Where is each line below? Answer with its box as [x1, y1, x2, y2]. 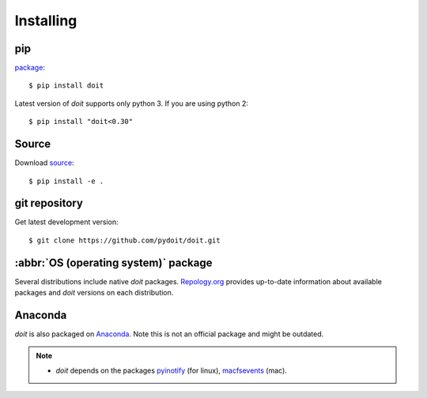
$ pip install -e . [28, 176, 104, 186]
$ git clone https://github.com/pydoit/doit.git [28, 235, 221, 245]
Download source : [14, 158, 74, 167]
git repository [14, 197, 83, 210]
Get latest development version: [14, 217, 119, 227]
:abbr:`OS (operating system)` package [14, 256, 213, 269]
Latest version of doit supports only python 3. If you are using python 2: [14, 99, 249, 108]
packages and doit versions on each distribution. [14, 288, 174, 298]
